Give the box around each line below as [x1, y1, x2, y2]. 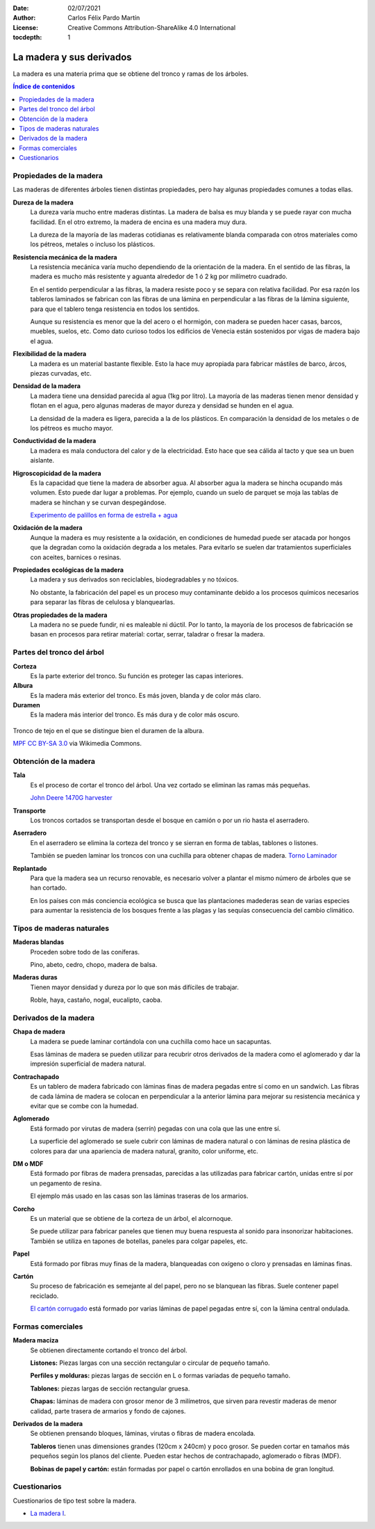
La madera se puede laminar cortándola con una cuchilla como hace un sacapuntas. [30, 1037, 272, 1046]
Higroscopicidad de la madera [12, 469, 101, 477]
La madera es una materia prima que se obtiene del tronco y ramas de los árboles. [12, 70, 249, 78]
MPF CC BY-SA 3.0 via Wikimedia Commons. [12, 739, 142, 748]
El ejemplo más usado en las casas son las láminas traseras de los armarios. [30, 1192, 249, 1200]
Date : [12, 4, 29, 12]
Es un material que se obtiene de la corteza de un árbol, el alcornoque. [30, 1214, 233, 1222]
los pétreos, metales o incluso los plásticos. [30, 240, 156, 248]
